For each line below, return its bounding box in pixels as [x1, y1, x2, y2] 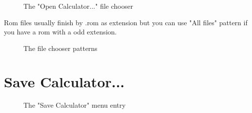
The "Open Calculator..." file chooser [23, 1, 133, 11]
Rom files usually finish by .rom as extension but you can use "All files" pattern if [4, 17, 248, 27]
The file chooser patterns [23, 43, 97, 53]
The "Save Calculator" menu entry [23, 99, 126, 110]
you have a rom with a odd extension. [4, 27, 117, 37]
